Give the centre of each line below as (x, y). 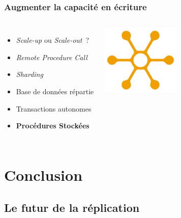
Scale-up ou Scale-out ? (53, 40)
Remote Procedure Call (52, 57)
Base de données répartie (55, 91)
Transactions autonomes (54, 108)
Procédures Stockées (53, 126)
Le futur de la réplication (72, 207)
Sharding (29, 74)
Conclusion (43, 174)
